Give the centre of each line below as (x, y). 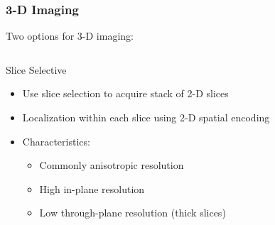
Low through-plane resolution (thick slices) (133, 213)
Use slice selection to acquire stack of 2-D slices (125, 93)
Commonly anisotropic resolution (112, 165)
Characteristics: (56, 141)
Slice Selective (36, 69)
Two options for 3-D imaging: (70, 36)
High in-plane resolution (92, 188)
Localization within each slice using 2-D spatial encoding (146, 117)
